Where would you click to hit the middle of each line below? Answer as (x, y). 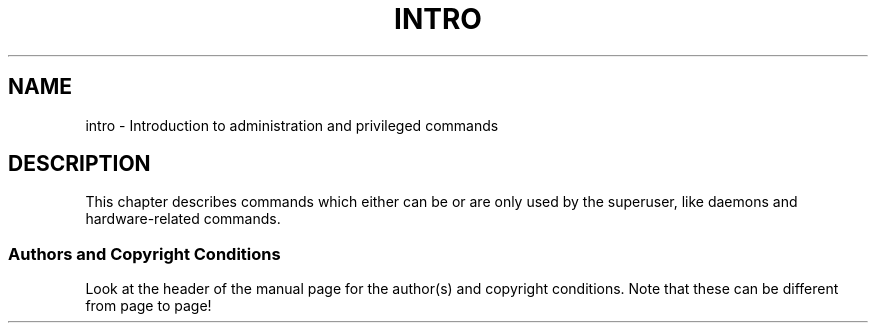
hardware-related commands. (183, 219)
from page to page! (148, 306)
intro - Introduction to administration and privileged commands (292, 125)
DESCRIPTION (79, 164)
